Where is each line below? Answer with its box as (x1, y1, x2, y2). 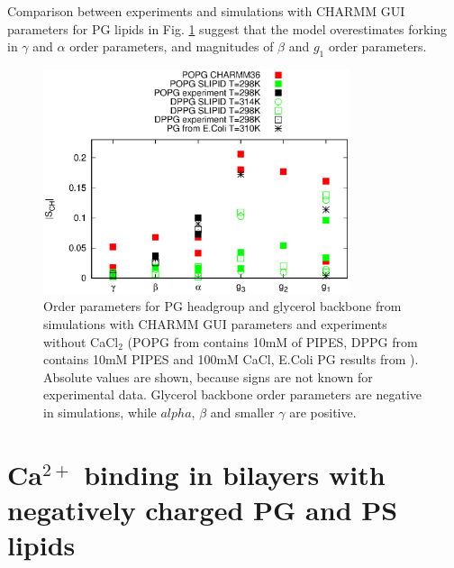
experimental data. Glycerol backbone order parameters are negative (43, 385, 422, 404)
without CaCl (43, 332, 119, 351)
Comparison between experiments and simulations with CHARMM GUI (7, 2, 405, 20)
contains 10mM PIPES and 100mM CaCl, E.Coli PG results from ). (43, 350, 419, 369)
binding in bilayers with (84, 455, 386, 492)
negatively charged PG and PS (7, 490, 398, 527)
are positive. (289, 402, 357, 421)
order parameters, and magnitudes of (69, 37, 274, 56)
